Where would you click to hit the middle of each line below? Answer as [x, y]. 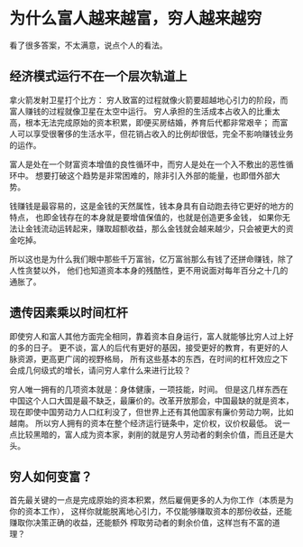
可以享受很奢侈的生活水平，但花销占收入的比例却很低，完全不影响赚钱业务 [155, 134]
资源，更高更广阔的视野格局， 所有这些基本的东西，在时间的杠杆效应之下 [152, 358]
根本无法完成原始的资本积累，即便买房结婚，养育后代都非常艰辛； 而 [152, 122]
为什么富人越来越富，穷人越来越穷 [136, 19]
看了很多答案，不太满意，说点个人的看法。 [88, 45]
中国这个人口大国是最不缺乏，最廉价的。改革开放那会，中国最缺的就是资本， [151, 400]
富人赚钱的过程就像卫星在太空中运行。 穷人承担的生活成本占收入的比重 [141, 111]
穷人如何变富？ [51, 476]
